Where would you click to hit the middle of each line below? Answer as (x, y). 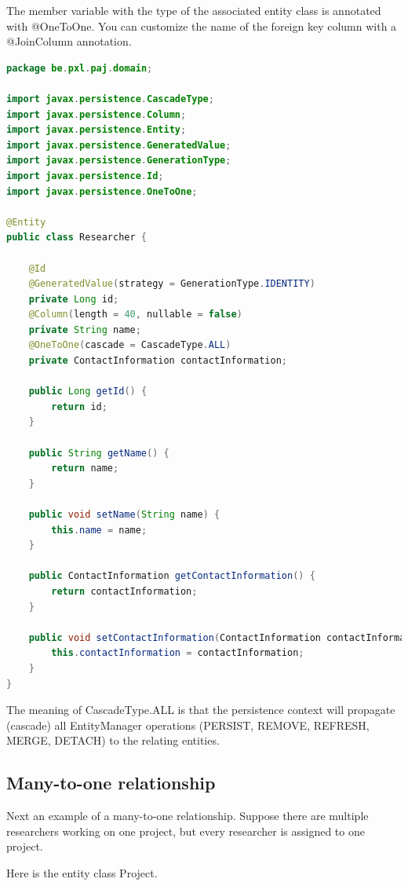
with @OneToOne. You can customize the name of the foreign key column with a (202, 26)
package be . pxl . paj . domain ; (80, 68)
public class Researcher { (76, 238)
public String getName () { (99, 453)
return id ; (79, 406)
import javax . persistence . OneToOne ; (102, 191)
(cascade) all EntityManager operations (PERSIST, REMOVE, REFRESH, (188, 725)
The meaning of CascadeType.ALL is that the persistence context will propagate (201, 710)
